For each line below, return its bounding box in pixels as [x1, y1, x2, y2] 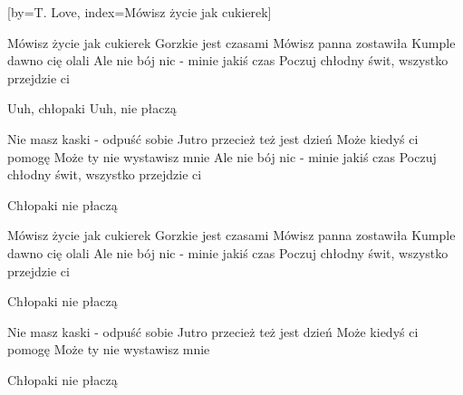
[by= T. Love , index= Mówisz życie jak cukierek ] [7, 3, 272, 21]
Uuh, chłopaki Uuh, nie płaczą [7, 99, 177, 118]
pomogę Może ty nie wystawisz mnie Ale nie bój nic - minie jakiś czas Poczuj [7, 147, 437, 166]
